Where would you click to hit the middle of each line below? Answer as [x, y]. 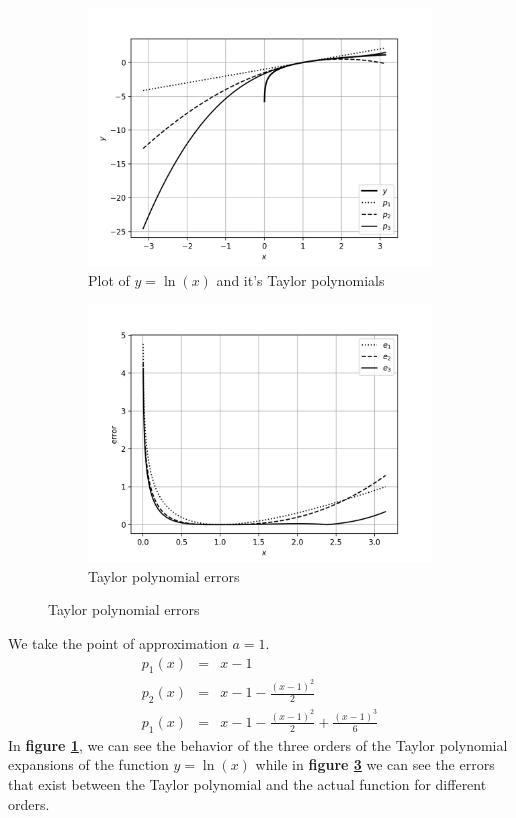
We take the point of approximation [118, 642]
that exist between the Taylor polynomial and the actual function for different [247, 783]
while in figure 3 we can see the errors [375, 764]
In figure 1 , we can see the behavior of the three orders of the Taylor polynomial [258, 744]
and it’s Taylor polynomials [300, 279]
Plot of [109, 279]
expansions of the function [88, 764]
